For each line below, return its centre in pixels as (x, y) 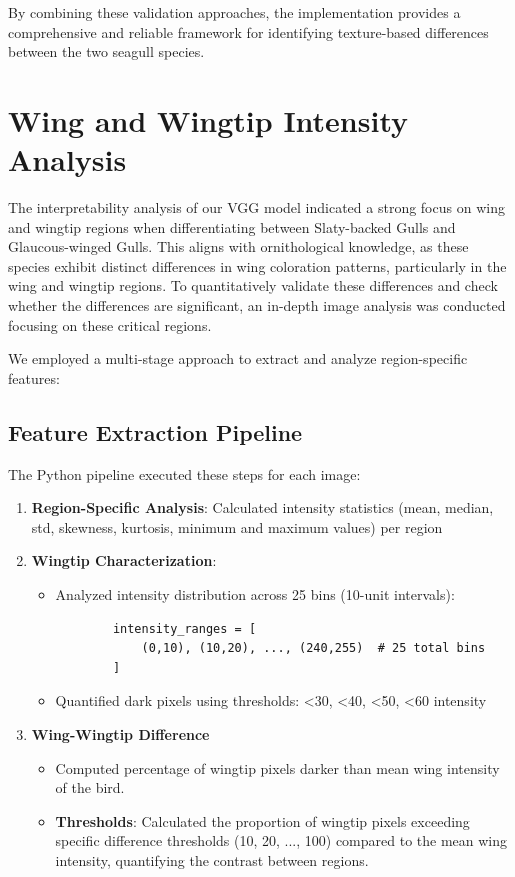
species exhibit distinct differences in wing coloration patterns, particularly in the (257, 265)
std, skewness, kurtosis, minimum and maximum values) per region (237, 526)
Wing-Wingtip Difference (120, 733)
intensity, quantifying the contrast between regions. (212, 859)
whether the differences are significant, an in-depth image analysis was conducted (257, 305)
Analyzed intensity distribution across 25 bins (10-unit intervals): (255, 594)
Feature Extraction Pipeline (155, 431)
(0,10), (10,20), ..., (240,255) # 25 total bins (313, 648)
